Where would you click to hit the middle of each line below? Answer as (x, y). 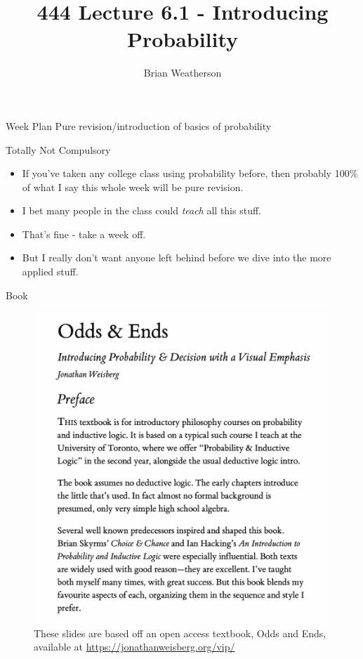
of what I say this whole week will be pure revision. (133, 187)
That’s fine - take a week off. (84, 234)
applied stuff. (50, 272)
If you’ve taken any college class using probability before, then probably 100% (190, 173)
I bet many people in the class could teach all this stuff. (141, 210)
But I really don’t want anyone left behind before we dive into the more (177, 257)
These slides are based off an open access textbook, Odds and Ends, (180, 633)
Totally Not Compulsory (58, 149)
